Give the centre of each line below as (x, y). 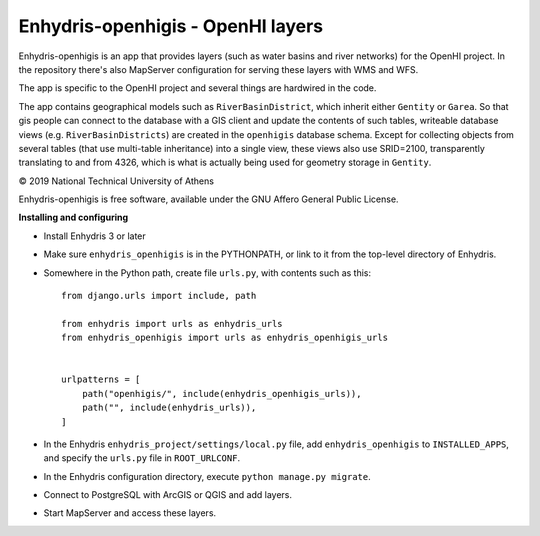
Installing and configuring (73, 217)
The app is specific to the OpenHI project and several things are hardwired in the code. (197, 88)
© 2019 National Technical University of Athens (116, 181)
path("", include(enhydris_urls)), (169, 408)
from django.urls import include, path (159, 296)
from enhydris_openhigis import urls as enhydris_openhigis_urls (225, 338)
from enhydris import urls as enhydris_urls (172, 323)
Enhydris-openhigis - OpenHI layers (171, 26)
